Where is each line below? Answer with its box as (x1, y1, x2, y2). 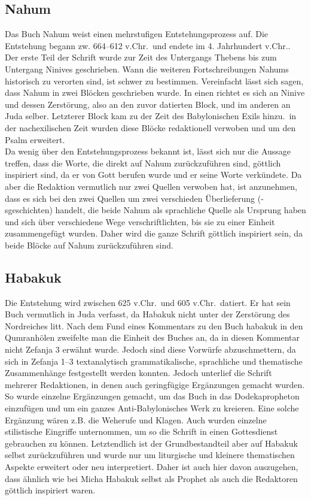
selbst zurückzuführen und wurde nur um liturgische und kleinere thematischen (5, 449, 295, 461)
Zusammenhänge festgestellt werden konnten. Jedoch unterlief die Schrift (5, 366, 272, 379)
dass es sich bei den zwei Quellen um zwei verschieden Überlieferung (5, 192, 255, 204)
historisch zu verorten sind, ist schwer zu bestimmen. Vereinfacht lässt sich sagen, (5, 74, 304, 87)
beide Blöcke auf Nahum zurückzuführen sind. (5, 238, 173, 251)
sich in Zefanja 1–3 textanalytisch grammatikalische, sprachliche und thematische (5, 354, 303, 367)
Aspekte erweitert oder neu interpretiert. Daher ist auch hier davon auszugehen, (5, 460, 298, 472)
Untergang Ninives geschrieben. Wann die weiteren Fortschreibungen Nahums (5, 62, 289, 75)
